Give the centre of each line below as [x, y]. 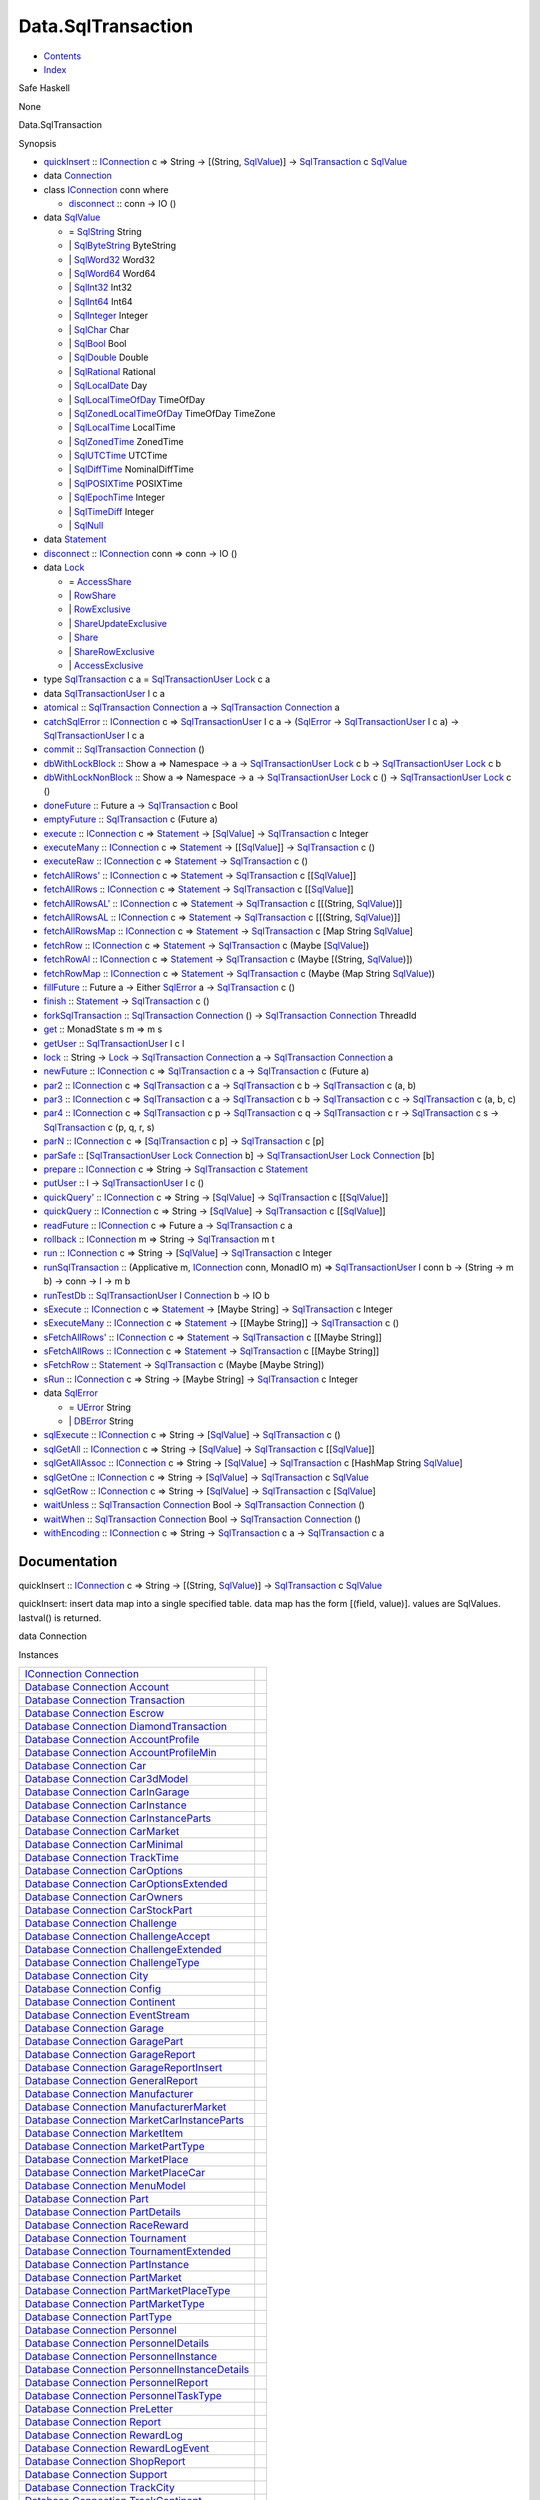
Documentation [68, 1561]
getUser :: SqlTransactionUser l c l [114, 1043]
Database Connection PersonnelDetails [117, 2343]
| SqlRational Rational [112, 371]
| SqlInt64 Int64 [101, 301]
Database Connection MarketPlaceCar [115, 2173]
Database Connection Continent [100, 2002]
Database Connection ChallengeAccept [117, 1937]
